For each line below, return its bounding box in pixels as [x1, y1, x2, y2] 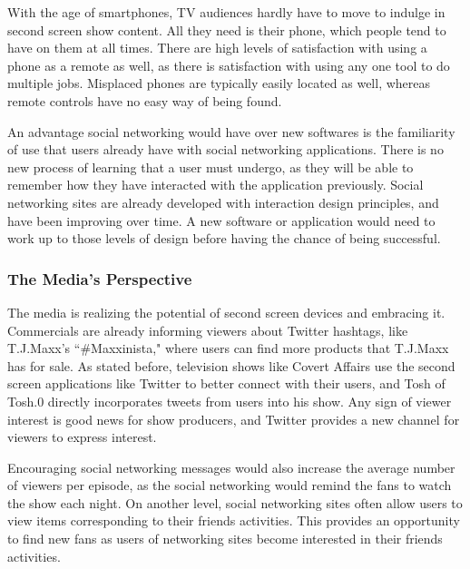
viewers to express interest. [7, 427, 157, 446]
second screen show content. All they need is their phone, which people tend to [7, 20, 446, 39]
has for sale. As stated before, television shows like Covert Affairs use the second [7, 356, 455, 375]
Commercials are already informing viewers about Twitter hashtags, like [7, 320, 408, 339]
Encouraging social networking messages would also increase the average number [7, 457, 455, 476]
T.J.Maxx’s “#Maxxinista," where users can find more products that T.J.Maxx [7, 338, 449, 358]
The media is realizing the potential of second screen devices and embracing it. [7, 302, 446, 321]
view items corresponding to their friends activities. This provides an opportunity [7, 511, 460, 530]
